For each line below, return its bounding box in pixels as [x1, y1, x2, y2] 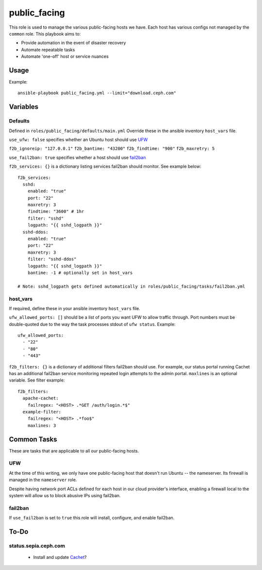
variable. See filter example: [9, 377, 65, 383]
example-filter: [22, 409, 62, 415]
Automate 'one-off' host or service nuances [21, 53, 109, 59]
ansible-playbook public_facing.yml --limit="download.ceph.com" [17, 90, 177, 96]
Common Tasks [9, 435, 58, 443]
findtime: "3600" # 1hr [27, 209, 84, 214]
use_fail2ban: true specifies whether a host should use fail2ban [9, 155, 146, 160]
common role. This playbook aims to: [9, 31, 81, 36]
